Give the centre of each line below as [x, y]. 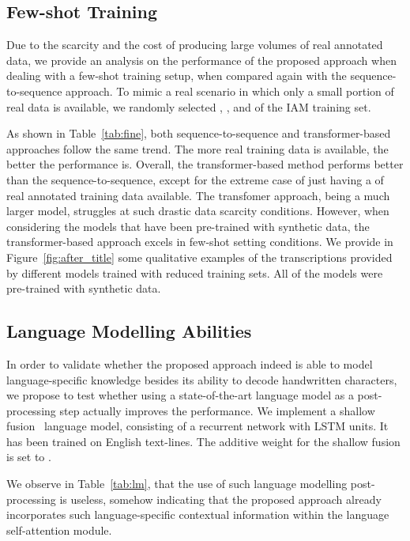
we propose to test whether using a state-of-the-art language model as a [180, 395]
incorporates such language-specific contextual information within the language [198, 515]
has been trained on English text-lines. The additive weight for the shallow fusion [203, 441]
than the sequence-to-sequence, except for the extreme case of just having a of [195, 179]
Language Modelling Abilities [129, 331]
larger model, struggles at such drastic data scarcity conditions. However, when [198, 211]
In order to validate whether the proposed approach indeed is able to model [190, 363]
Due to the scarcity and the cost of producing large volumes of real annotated [195, 45]
